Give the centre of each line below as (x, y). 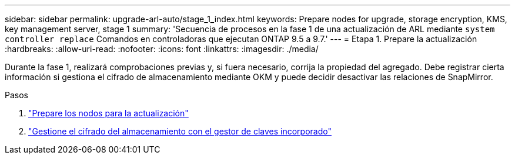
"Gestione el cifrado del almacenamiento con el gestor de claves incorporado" (180, 131)
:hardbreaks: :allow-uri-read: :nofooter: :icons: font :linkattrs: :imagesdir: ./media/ (162, 49)
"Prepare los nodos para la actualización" (108, 113)
